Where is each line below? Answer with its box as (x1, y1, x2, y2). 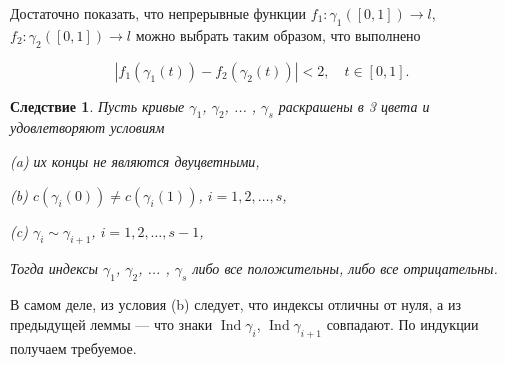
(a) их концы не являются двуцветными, (10, 150, 260, 171)
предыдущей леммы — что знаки (10, 313, 213, 334)
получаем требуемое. (10, 337, 137, 358)
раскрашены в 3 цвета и (278, 95, 430, 116)
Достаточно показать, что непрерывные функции (10, 3, 307, 23)
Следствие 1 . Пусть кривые (10, 95, 185, 116)
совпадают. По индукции (326, 313, 479, 334)
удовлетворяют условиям (10, 117, 165, 138)
